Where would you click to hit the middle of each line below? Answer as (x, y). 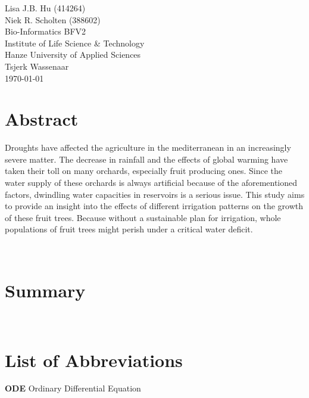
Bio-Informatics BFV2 (46, 31)
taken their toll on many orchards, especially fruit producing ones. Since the (143, 171)
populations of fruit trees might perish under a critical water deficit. (129, 229)
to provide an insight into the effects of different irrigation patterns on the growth (154, 206)
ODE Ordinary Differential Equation (73, 388)
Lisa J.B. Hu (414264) (45, 8)
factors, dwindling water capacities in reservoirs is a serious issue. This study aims (155, 194)
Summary (45, 290)
